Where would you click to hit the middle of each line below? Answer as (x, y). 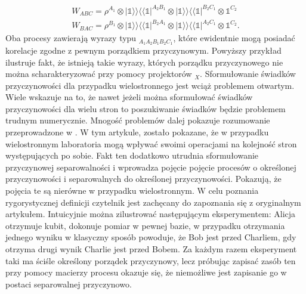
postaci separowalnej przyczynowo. (69, 284)
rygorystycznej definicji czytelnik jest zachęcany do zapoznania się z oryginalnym (153, 202)
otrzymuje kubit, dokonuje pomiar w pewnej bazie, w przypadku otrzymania (145, 225)
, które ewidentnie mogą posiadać (234, 38)
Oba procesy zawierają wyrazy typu (71, 38)
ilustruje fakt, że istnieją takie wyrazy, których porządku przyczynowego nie (144, 62)
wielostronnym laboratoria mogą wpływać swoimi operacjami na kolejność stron (151, 143)
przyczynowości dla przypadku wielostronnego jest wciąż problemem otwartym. (150, 85)
